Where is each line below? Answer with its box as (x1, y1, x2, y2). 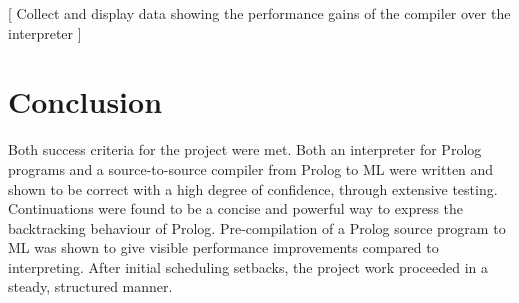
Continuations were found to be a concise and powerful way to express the (8, 198, 464, 219)
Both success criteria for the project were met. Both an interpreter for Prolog (8, 139, 482, 160)
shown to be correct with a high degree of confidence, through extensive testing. (8, 178, 498, 199)
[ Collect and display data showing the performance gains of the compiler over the (8, 3, 511, 23)
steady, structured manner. (8, 276, 173, 297)
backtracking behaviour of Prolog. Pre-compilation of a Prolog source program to (8, 217, 506, 238)
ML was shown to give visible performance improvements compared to (8, 237, 439, 258)
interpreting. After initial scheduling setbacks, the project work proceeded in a (8, 256, 488, 277)
